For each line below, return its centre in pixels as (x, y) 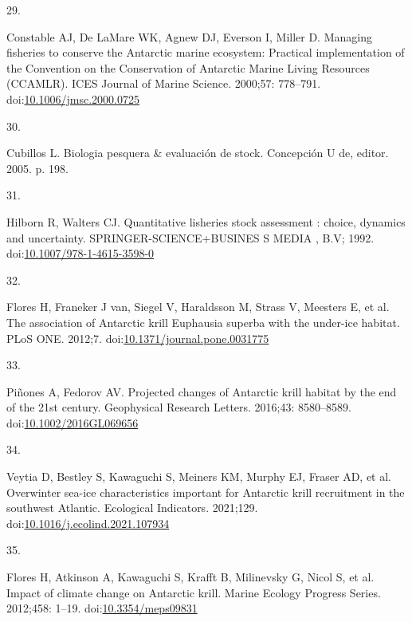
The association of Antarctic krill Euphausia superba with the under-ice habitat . (203, 322)
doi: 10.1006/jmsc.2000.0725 (73, 98)
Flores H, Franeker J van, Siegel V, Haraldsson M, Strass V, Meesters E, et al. (198, 307)
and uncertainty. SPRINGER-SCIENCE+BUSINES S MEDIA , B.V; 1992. (190, 237)
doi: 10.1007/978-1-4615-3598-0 (80, 253)
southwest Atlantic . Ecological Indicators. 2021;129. (132, 508)
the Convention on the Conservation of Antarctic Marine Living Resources (188, 67)
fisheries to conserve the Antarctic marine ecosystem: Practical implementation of (206, 52)
